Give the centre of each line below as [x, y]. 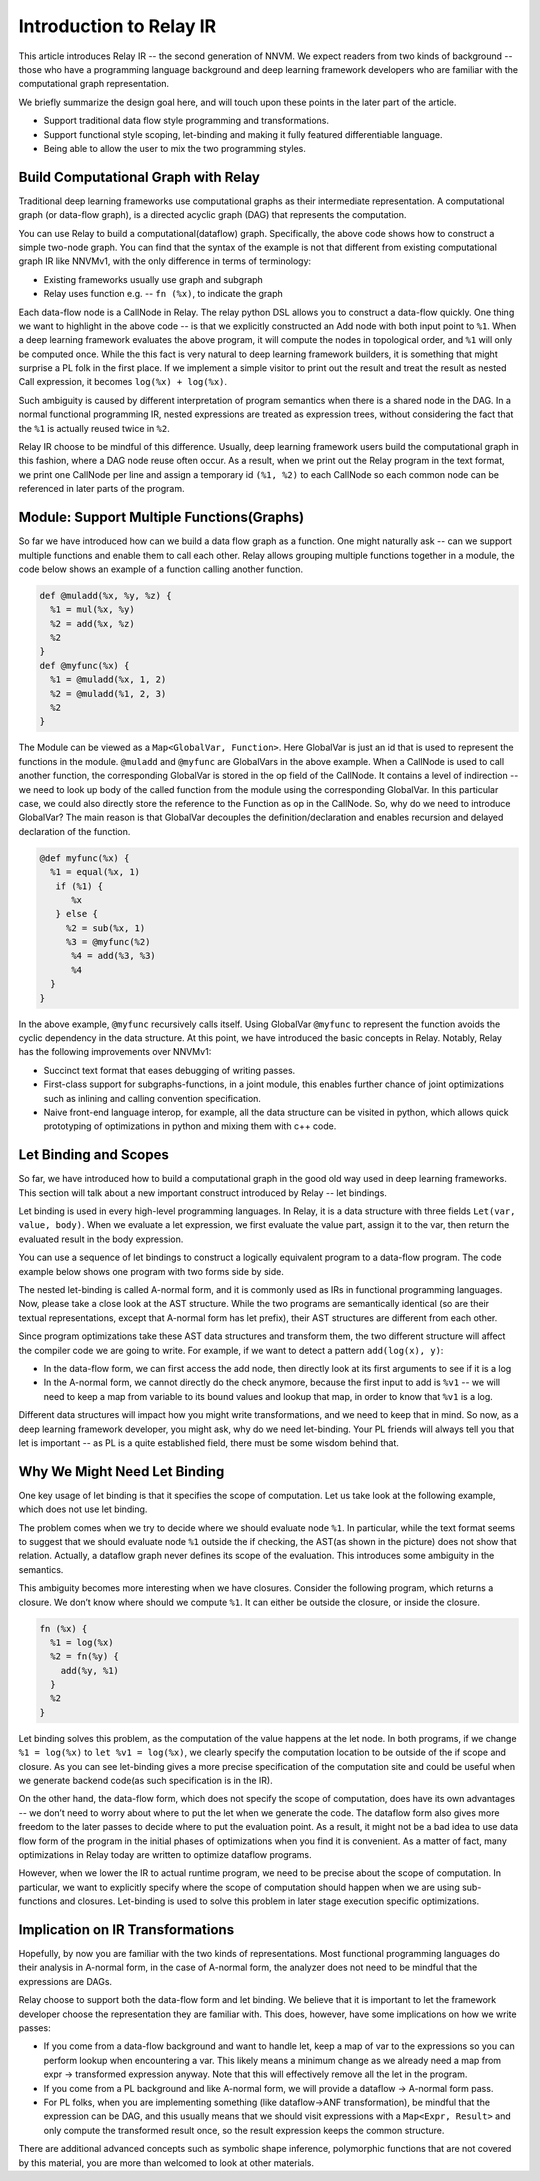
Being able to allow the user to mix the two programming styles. [175, 148]
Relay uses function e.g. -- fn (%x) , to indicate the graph [163, 294]
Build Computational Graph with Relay [139, 176]
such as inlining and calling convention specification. [152, 1098]
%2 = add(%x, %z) [92, 623]
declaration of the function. [74, 831]
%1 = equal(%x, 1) [95, 872]
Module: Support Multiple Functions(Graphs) [161, 517]
